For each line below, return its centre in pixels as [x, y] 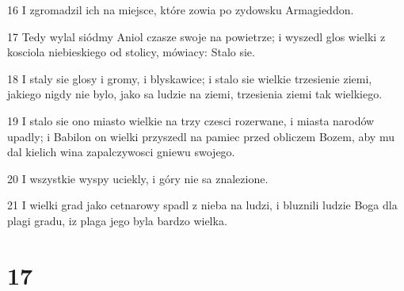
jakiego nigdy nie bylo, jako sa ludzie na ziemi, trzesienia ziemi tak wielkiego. [195, 94]
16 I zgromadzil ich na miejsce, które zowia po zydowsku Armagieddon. [181, 10]
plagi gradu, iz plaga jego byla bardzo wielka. [117, 220]
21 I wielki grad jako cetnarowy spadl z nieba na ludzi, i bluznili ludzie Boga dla [202, 205]
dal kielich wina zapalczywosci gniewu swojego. [121, 152]
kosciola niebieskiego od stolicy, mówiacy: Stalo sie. [131, 52]
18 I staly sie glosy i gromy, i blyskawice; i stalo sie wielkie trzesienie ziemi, [190, 78]
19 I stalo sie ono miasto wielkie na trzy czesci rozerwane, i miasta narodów [191, 120]
